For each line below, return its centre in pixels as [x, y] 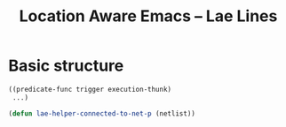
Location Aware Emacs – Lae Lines [148, 16]
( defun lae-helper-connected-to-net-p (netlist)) [102, 113]
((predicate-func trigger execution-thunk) [90, 89]
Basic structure [66, 66]
